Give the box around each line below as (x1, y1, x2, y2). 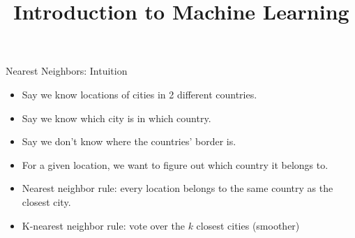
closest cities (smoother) (196, 218, 300, 232)
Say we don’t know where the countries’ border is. (22, 134, 236, 149)
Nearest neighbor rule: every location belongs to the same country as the (22, 181, 333, 195)
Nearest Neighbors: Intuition (6, 64, 128, 78)
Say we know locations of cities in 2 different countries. (22, 87, 257, 101)
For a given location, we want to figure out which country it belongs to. (22, 157, 328, 172)
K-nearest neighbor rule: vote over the (22, 218, 185, 232)
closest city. (22, 194, 71, 209)
